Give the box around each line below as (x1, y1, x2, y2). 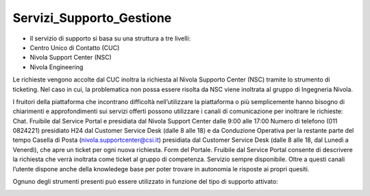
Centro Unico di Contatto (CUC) (29, 43, 120, 51)
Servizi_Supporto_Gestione (12, 10, 172, 25)
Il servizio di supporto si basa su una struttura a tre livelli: (29, 34, 191, 42)
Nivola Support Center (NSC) (29, 53, 112, 62)
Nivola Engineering (29, 62, 84, 71)
